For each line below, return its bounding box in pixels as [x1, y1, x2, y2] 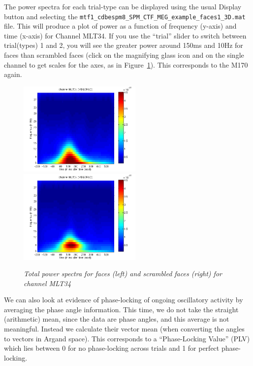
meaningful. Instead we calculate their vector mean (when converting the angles [4, 324, 245, 334]
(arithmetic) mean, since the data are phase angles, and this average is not [4, 314, 229, 324]
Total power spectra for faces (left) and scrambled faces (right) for [24, 268, 222, 279]
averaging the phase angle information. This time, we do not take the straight [4, 304, 239, 314]
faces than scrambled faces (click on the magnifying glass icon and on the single [4, 50, 244, 60]
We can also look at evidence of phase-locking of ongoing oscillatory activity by [4, 294, 243, 305]
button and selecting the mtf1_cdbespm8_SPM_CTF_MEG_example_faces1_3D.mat [4, 11, 246, 21]
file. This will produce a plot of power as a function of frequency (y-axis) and [4, 21, 237, 31]
